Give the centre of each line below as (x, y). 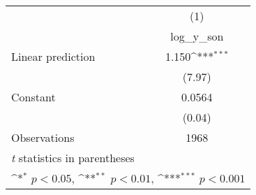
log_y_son (197, 36)
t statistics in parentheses (73, 158)
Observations (43, 137)
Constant (33, 97)
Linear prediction (53, 56)
